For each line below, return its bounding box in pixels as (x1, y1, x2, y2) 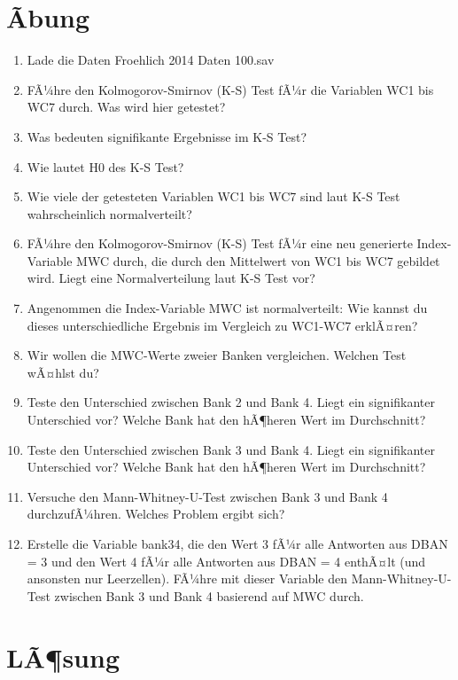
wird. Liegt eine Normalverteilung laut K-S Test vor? (27, 269, 315, 287)
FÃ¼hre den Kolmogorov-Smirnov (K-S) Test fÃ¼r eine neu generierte (27, 234, 413, 253)
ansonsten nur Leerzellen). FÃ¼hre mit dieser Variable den (27, 569, 347, 588)
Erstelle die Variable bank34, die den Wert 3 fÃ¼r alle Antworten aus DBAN (27, 535, 448, 552)
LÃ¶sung (6, 638, 120, 675)
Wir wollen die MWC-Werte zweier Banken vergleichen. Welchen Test (27, 346, 407, 364)
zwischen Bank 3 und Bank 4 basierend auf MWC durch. (54, 586, 364, 605)
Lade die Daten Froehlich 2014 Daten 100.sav (27, 51, 275, 69)
